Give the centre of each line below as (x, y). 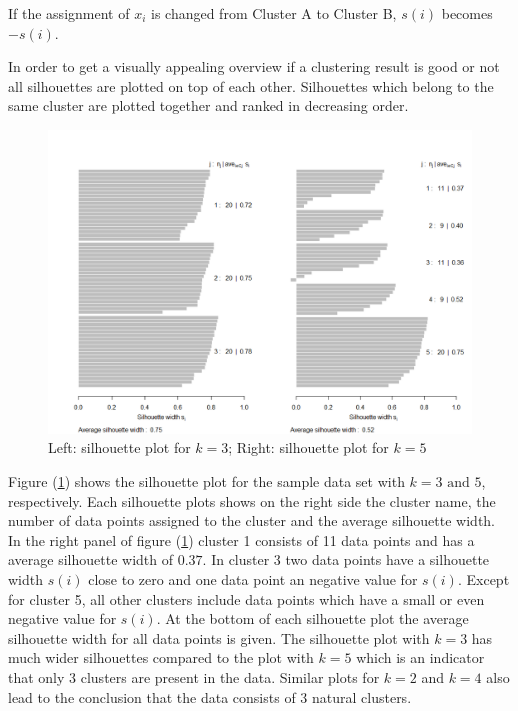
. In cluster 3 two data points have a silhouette (346, 559)
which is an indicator (420, 657)
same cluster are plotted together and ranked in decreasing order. (208, 105)
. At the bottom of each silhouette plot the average (312, 618)
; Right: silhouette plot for (308, 447)
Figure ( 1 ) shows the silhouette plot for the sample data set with (206, 481)
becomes (467, 13)
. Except (483, 579)
